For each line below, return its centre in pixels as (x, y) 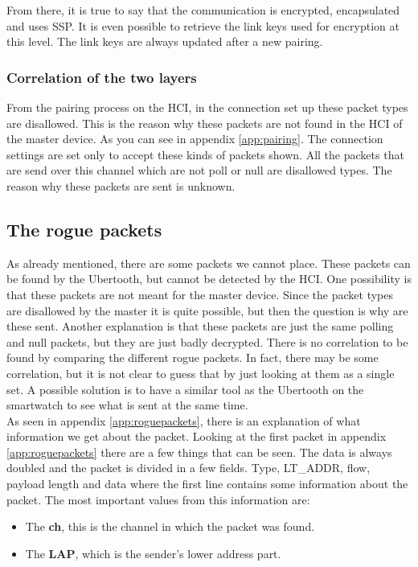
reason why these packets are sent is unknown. (121, 185)
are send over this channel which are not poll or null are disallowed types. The (199, 170)
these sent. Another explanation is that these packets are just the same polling (200, 326)
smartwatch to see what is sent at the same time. (127, 405)
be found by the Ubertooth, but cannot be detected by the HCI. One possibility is (209, 279)
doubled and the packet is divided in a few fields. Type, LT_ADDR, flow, (189, 468)
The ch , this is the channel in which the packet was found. (170, 526)
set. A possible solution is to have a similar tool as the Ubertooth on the (185, 389)
